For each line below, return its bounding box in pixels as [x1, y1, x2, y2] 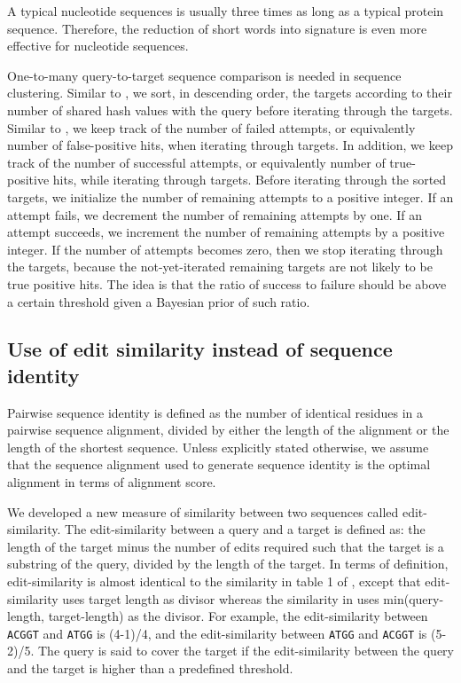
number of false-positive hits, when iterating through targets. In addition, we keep [7, 136, 453, 154]
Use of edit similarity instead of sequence [7, 335, 393, 363]
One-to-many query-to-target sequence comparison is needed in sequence [7, 66, 402, 84]
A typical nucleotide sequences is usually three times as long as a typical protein [7, 2, 444, 20]
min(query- [383, 589, 444, 608]
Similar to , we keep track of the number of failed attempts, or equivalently [7, 118, 416, 137]
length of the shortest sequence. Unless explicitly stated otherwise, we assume [7, 437, 429, 456]
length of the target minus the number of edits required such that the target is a [7, 537, 444, 555]
